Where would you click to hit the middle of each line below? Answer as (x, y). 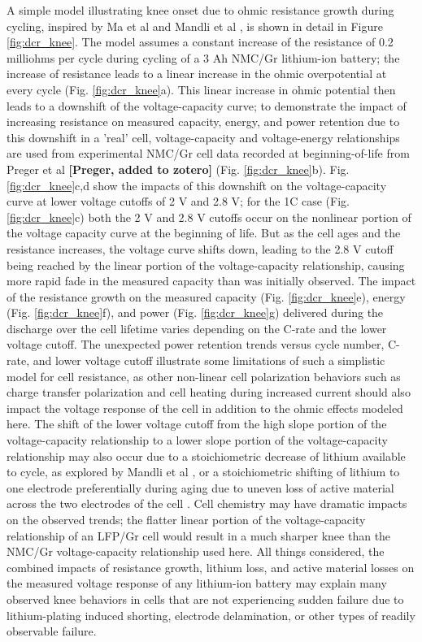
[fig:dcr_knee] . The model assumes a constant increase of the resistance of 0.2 (200, 42)
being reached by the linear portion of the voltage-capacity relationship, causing (206, 265)
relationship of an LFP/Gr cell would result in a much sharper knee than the (199, 535)
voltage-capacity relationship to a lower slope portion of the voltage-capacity (197, 440)
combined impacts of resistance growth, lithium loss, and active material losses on (211, 567)
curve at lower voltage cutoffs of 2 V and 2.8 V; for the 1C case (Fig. (178, 201)
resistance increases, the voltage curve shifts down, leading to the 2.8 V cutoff (200, 248)
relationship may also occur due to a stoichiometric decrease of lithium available (206, 455)
